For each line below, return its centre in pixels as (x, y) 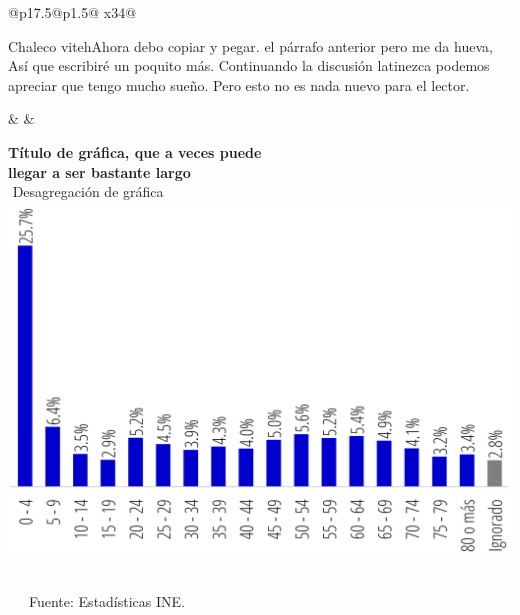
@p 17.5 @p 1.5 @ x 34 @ (72, 12)
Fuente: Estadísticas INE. (106, 601)
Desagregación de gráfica (88, 191)
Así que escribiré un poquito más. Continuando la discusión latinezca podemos (249, 65)
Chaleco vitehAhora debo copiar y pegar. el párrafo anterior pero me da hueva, (250, 45)
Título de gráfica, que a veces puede (135, 151)
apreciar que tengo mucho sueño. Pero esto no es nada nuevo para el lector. (239, 84)
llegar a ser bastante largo (99, 171)
